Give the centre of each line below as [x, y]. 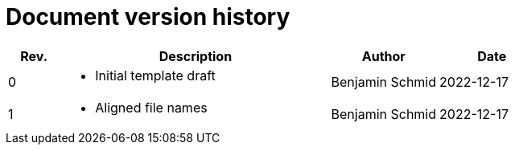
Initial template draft [155, 75]
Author [383, 56]
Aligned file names [151, 107]
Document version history [148, 17]
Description [196, 56]
